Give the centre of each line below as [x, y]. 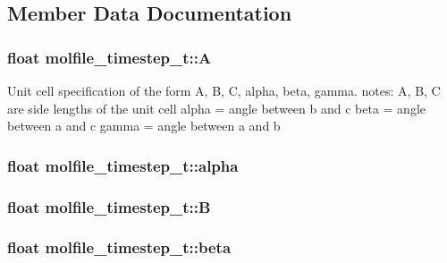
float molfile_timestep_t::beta [119, 247]
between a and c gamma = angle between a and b [144, 126]
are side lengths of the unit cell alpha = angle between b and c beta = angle [217, 108]
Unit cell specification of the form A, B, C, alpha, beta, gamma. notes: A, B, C [224, 90]
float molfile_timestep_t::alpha [123, 165]
